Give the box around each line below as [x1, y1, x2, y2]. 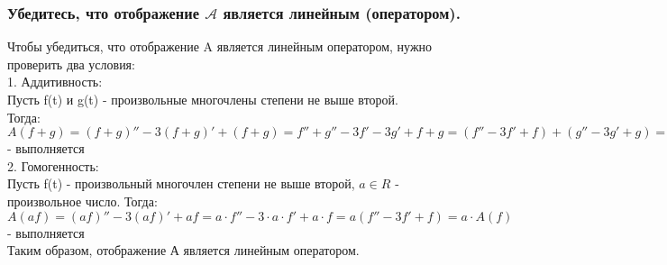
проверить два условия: [7, 54, 135, 73]
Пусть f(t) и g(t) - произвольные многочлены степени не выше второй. [7, 90, 398, 108]
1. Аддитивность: [7, 72, 103, 91]
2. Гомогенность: [7, 156, 99, 175]
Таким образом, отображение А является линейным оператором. [7, 241, 360, 260]
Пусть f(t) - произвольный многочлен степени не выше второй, [7, 174, 355, 193]
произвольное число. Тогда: [7, 191, 158, 210]
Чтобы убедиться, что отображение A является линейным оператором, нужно [7, 37, 433, 56]
